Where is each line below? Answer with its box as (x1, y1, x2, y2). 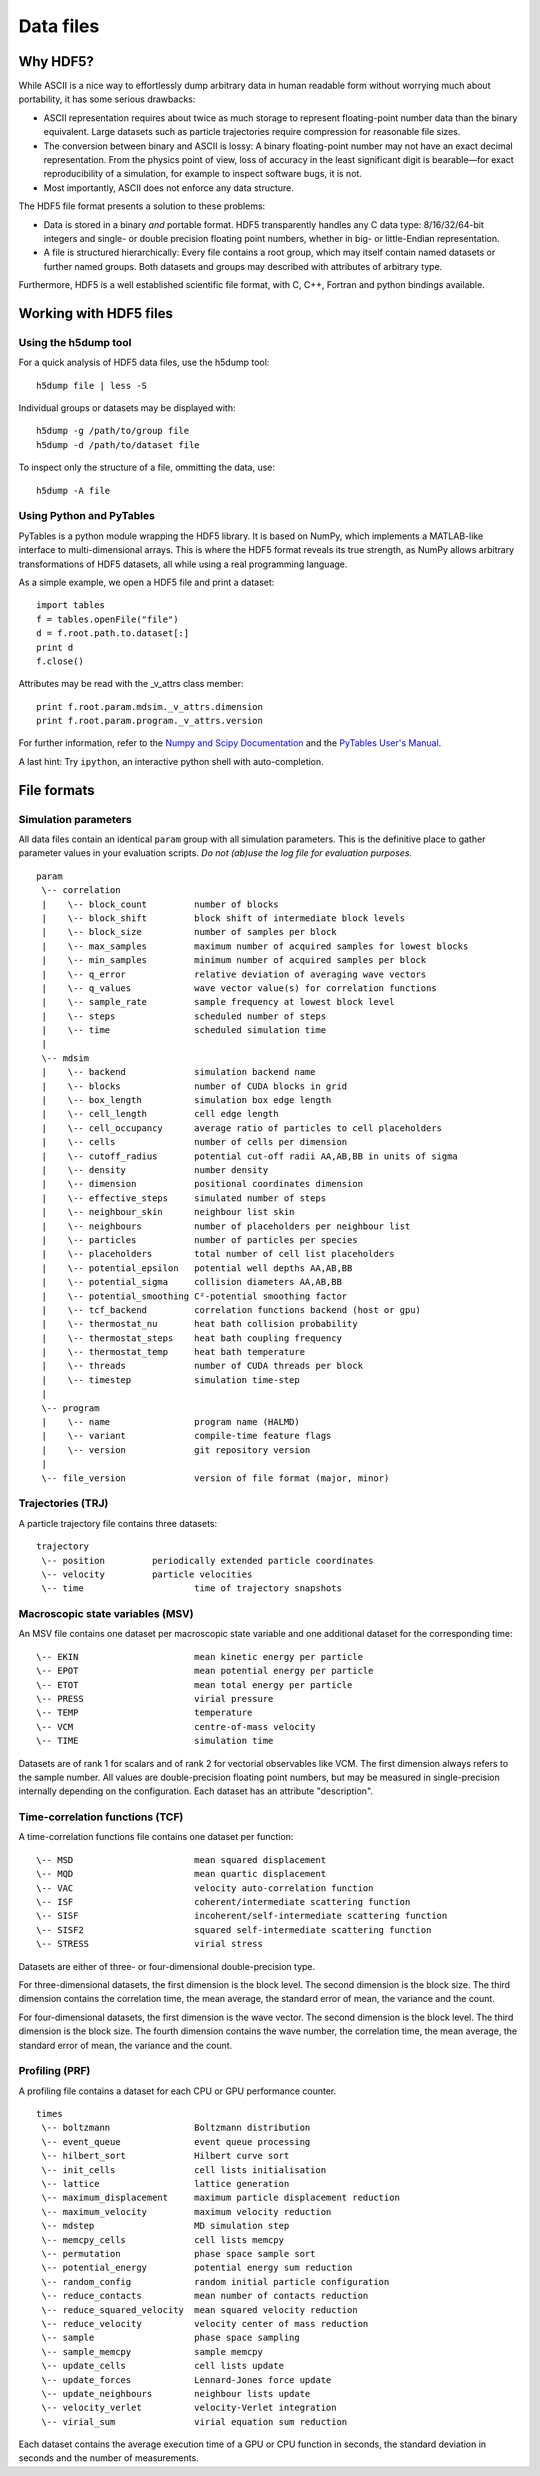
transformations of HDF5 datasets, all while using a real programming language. (18, 558, 348, 570)
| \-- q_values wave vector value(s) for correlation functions (41, 982, 437, 994)
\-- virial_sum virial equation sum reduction (41, 2416, 348, 2427)
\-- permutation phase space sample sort (41, 2248, 316, 2259)
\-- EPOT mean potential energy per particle (36, 1665, 374, 1677)
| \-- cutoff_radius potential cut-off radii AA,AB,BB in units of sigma (41, 1150, 459, 1162)
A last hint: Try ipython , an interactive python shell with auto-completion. (18, 755, 324, 767)
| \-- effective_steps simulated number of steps (41, 1192, 327, 1204)
